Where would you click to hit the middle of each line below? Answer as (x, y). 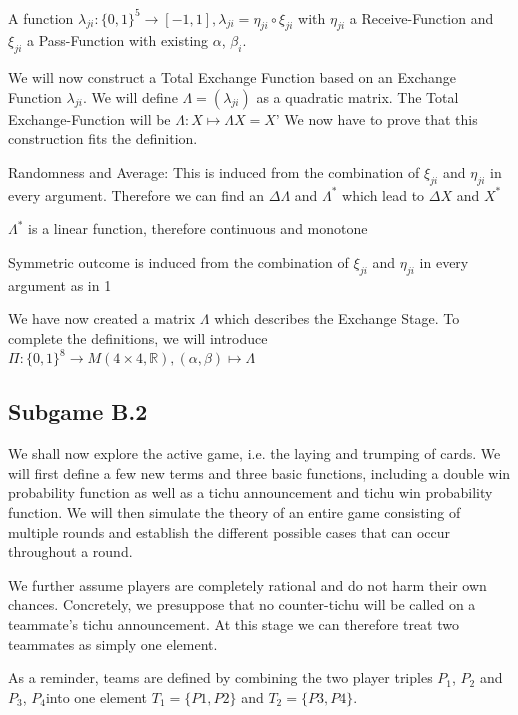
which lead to (383, 194)
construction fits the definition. (103, 138)
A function (41, 17)
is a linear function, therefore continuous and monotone (198, 228)
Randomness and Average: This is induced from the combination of (214, 171)
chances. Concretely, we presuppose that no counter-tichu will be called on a (242, 604)
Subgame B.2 (78, 411)
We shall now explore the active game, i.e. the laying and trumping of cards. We (254, 453)
